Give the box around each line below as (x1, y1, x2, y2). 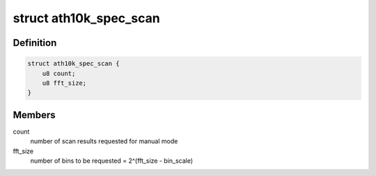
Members (13, 109, 56, 121)
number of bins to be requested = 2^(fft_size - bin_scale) (30, 157, 194, 165)
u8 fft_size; (42, 79, 87, 87)
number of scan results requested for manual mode (30, 137, 178, 145)
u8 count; (42, 70, 76, 77)
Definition (13, 37, 57, 49)
